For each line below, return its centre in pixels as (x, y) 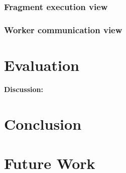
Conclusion (43, 123)
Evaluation (42, 65)
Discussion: (24, 89)
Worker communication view (63, 29)
